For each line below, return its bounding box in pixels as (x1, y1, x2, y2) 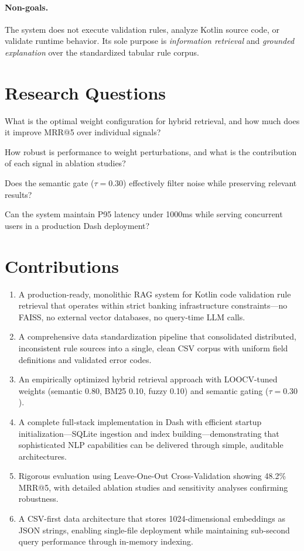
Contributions (5, 254, 119, 278)
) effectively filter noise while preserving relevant (123, 177, 297, 189)
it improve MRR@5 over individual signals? (5, 126, 161, 138)
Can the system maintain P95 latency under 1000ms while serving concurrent (5, 208, 283, 220)
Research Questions (5, 80, 166, 104)
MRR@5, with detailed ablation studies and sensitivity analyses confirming (18, 481, 288, 493)
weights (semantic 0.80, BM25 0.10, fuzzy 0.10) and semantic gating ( (18, 384, 269, 396)
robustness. (18, 492, 59, 505)
